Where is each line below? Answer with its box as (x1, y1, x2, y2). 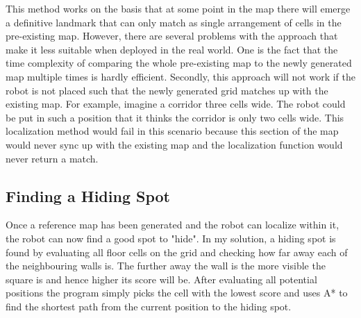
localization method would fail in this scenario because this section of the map (6, 124, 339, 138)
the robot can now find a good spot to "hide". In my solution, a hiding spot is (6, 231, 336, 245)
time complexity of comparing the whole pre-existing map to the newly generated (6, 56, 352, 70)
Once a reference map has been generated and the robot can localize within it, (6, 217, 339, 232)
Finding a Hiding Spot (6, 185, 170, 206)
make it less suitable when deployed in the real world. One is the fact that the (6, 42, 338, 56)
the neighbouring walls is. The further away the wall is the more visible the (6, 258, 326, 273)
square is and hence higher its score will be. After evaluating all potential (6, 271, 317, 286)
